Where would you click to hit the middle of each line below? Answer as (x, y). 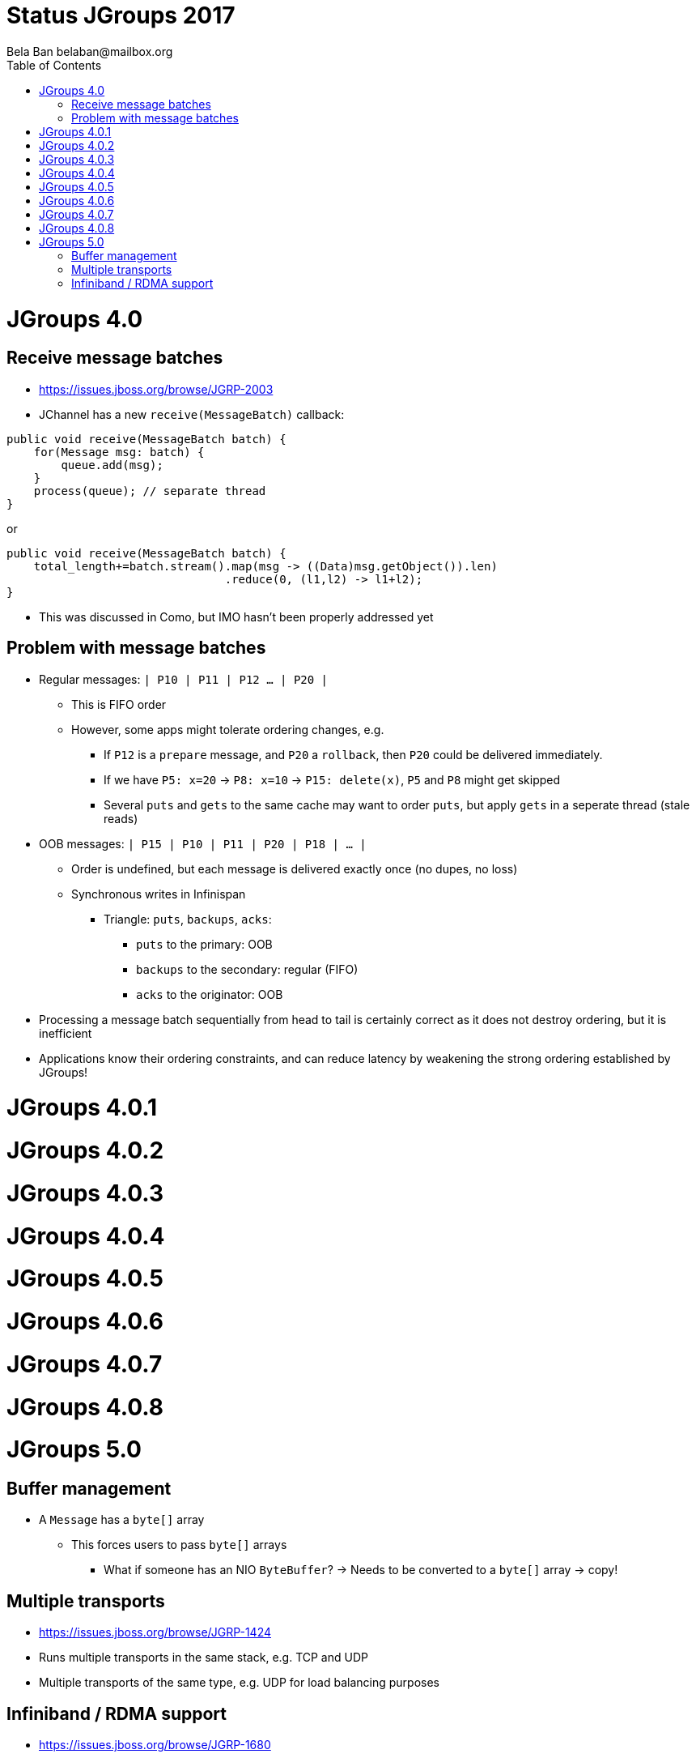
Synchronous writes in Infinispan (159, 894)
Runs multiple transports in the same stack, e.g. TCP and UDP (204, 1658)
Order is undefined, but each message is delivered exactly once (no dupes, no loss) (295, 868)
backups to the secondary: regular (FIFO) (247, 969)
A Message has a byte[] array (122, 1520)
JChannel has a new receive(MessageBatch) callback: (192, 414)
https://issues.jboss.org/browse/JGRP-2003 (156, 389)
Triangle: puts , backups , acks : (188, 919)
